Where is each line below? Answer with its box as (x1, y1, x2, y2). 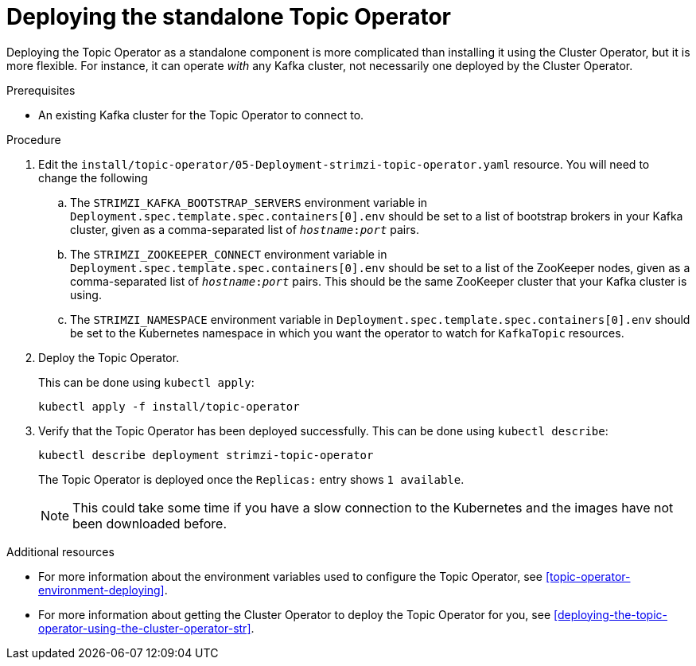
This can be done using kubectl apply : (38, 375, 255, 389)
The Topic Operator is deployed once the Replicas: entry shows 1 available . (38, 472, 465, 486)
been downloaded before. (72, 515, 227, 532)
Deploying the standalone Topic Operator (6, 3, 451, 30)
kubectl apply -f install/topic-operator (38, 399, 300, 413)
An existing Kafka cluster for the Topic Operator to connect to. (38, 107, 364, 122)
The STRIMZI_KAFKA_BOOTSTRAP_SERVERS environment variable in (70, 195, 428, 209)
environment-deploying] (38, 582, 165, 597)
